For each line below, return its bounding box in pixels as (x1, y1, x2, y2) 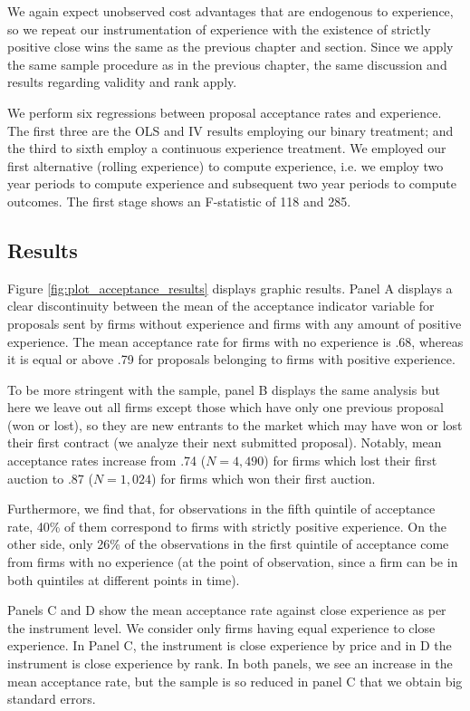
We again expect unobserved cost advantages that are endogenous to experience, (7, 2, 454, 20)
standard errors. (7, 689, 96, 708)
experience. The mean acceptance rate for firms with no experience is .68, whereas (7, 331, 464, 351)
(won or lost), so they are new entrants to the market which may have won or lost (7, 415, 463, 434)
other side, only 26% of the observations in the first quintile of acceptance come (7, 534, 449, 553)
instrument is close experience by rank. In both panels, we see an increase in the (7, 654, 453, 673)
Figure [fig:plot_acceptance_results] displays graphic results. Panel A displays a (7, 278, 453, 297)
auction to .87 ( (7, 468, 93, 487)
